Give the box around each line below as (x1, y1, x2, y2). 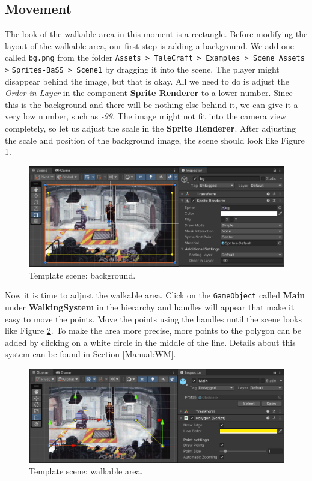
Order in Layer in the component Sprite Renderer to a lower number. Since (5, 86, 293, 99)
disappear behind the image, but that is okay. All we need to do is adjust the (5, 74, 289, 87)
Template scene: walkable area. (29, 465, 143, 477)
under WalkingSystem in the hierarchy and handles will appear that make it (5, 300, 295, 313)
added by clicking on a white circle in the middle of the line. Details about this (5, 336, 296, 348)
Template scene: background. (29, 268, 136, 281)
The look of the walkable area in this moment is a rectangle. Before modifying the (5, 28, 308, 40)
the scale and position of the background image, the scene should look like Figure (5, 133, 305, 146)
